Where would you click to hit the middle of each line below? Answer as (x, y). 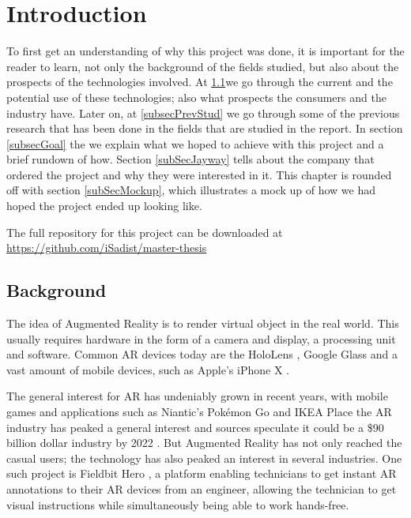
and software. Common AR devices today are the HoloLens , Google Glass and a (202, 354)
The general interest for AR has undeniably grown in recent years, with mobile (197, 396)
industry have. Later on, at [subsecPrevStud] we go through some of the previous (203, 113)
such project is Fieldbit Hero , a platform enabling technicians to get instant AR (202, 473)
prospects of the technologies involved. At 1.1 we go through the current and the (200, 82)
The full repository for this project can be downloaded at (145, 232)
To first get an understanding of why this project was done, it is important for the (205, 51)
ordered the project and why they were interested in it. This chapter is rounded (199, 174)
